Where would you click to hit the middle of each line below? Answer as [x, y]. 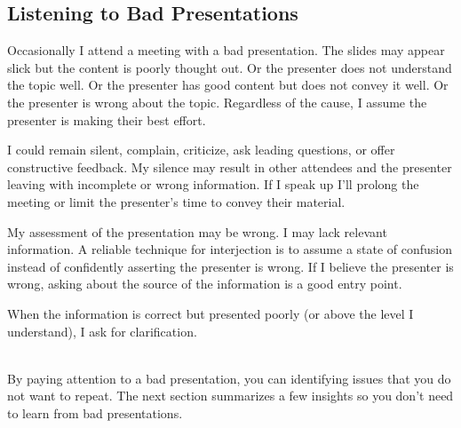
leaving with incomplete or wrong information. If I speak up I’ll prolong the [213, 184]
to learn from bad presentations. [95, 412]
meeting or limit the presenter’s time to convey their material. [176, 201]
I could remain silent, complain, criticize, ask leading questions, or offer [201, 150]
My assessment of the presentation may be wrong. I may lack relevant [197, 231]
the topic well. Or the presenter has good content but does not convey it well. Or [228, 85]
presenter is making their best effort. [107, 119]
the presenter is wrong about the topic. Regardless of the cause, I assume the [217, 102]
